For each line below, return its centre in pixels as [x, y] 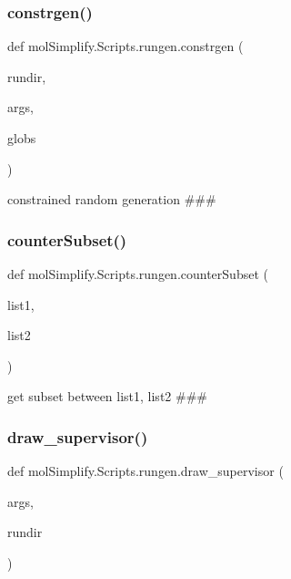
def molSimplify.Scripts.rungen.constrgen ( [125, 46]
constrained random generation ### [112, 199]
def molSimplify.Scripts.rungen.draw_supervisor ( [145, 471]
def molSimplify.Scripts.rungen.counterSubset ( [138, 274]
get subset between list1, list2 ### [107, 396]
